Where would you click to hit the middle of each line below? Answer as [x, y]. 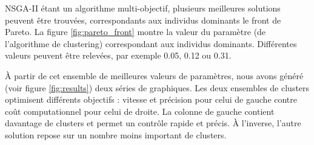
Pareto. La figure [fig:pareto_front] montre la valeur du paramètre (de [135, 32]
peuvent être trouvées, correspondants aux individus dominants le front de [143, 20]
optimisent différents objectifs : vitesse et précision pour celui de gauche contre [151, 99]
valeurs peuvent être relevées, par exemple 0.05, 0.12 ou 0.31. [118, 55]
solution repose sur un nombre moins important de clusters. [116, 134]
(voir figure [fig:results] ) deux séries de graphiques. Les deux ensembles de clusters [157, 87]
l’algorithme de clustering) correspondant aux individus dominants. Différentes [151, 43]
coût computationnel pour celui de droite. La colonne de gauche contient [140, 111]
